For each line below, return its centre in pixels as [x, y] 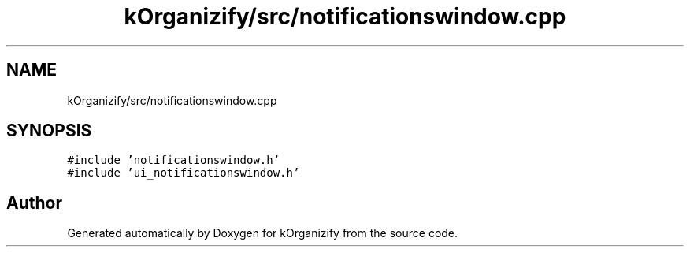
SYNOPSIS [49, 131]
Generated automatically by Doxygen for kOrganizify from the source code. [263, 233]
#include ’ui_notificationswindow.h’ [184, 173]
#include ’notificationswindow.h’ [174, 160]
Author [34, 203]
